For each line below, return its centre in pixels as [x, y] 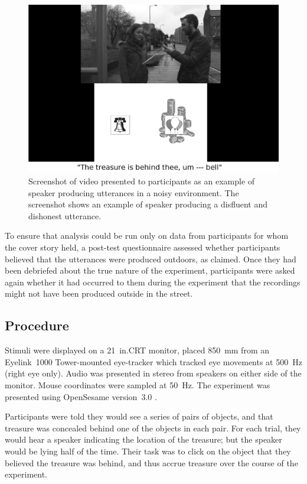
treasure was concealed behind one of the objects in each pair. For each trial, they [153, 428]
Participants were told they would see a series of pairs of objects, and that [139, 416]
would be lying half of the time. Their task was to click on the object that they [148, 451]
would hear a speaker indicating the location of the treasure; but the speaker [143, 439]
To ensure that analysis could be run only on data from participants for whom [147, 235]
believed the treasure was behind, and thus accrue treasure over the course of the [151, 462]
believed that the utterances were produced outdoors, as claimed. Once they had [151, 259]
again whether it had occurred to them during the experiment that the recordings [153, 282]
